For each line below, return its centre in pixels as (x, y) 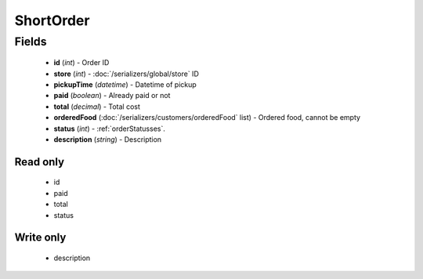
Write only (40, 238)
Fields (31, 42)
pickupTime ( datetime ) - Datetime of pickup (125, 84)
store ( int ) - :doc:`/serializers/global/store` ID (126, 74)
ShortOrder (52, 20)
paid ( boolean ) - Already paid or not (112, 96)
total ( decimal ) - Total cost (97, 107)
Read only (40, 162)
